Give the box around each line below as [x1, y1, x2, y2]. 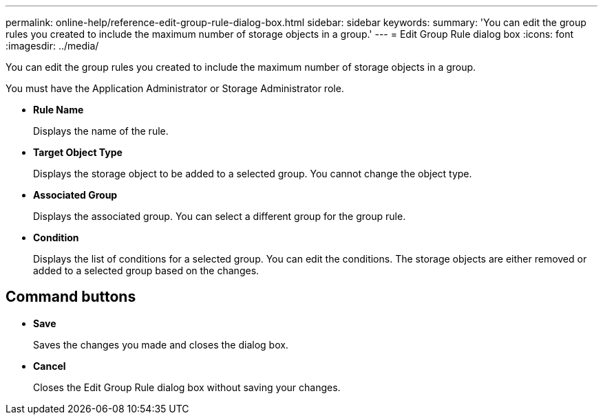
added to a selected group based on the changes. [33, 265, 260, 276]
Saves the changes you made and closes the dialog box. [33, 338, 288, 351]
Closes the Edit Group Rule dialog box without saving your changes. [33, 381, 341, 393]
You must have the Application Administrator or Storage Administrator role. [6, 82, 344, 94]
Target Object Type [33, 146, 123, 158]
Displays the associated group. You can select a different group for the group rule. [33, 210, 406, 222]
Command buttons [6, 288, 136, 306]
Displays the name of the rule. [33, 125, 169, 137]
